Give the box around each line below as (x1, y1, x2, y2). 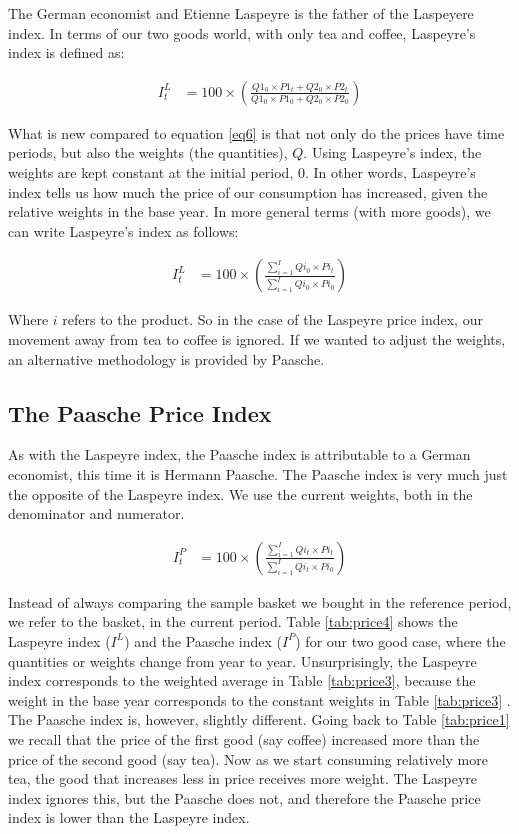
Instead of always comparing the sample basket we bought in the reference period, (8, 591, 512, 612)
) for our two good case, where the (295, 630, 506, 651)
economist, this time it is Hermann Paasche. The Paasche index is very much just (8, 463, 508, 484)
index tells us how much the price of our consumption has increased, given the (8, 181, 488, 202)
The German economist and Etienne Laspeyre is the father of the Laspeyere (8, 3, 474, 23)
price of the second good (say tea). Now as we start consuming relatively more (8, 748, 488, 769)
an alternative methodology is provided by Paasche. (8, 348, 325, 369)
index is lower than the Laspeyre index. (8, 807, 250, 828)
